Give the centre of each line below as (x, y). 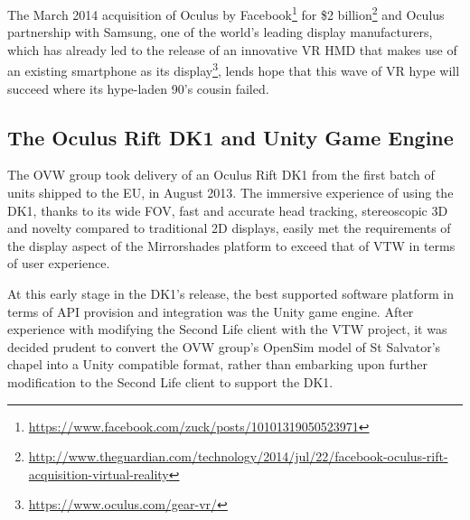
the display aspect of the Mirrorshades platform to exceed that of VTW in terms (231, 245)
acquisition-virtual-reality (99, 474)
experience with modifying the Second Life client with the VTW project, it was (227, 329)
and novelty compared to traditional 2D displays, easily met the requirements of (229, 228)
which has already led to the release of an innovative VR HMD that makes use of (232, 49)
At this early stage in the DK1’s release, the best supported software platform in (231, 294)
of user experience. (59, 263)
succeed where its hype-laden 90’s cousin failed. (138, 88)
